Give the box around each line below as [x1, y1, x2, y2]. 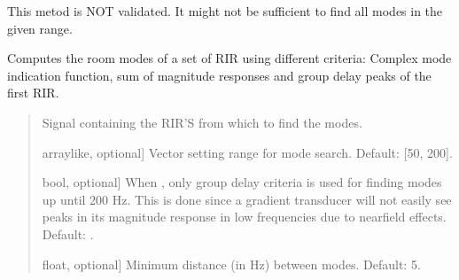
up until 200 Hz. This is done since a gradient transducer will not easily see [42, 190, 452, 208]
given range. [7, 19, 73, 37]
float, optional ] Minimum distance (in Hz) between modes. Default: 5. [42, 254, 421, 273]
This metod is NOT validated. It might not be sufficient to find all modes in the [7, 2, 443, 19]
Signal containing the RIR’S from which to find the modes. [42, 113, 362, 131]
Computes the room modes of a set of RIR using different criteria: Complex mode [7, 49, 452, 67]
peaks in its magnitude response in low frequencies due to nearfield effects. [42, 207, 447, 226]
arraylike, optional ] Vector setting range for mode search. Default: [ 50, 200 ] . [42, 143, 453, 161]
